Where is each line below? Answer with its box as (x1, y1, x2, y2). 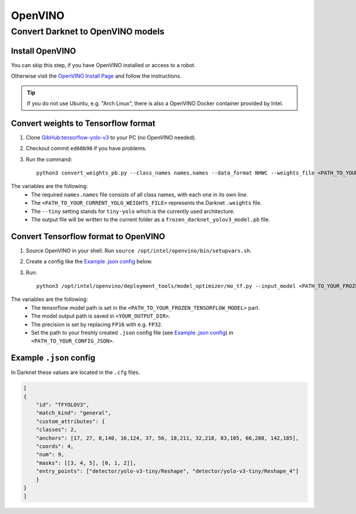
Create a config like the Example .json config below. (26, 258, 152, 265)
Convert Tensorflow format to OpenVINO (11, 231, 166, 242)
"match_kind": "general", (36, 410, 112, 417)
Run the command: (26, 156, 72, 163)
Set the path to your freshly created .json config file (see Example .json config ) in (31, 329, 234, 336)
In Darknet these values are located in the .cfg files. (11, 369, 141, 376)
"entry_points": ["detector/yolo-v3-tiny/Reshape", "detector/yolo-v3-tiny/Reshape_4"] (36, 468, 299, 475)
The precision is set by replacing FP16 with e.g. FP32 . (31, 321, 163, 328)
